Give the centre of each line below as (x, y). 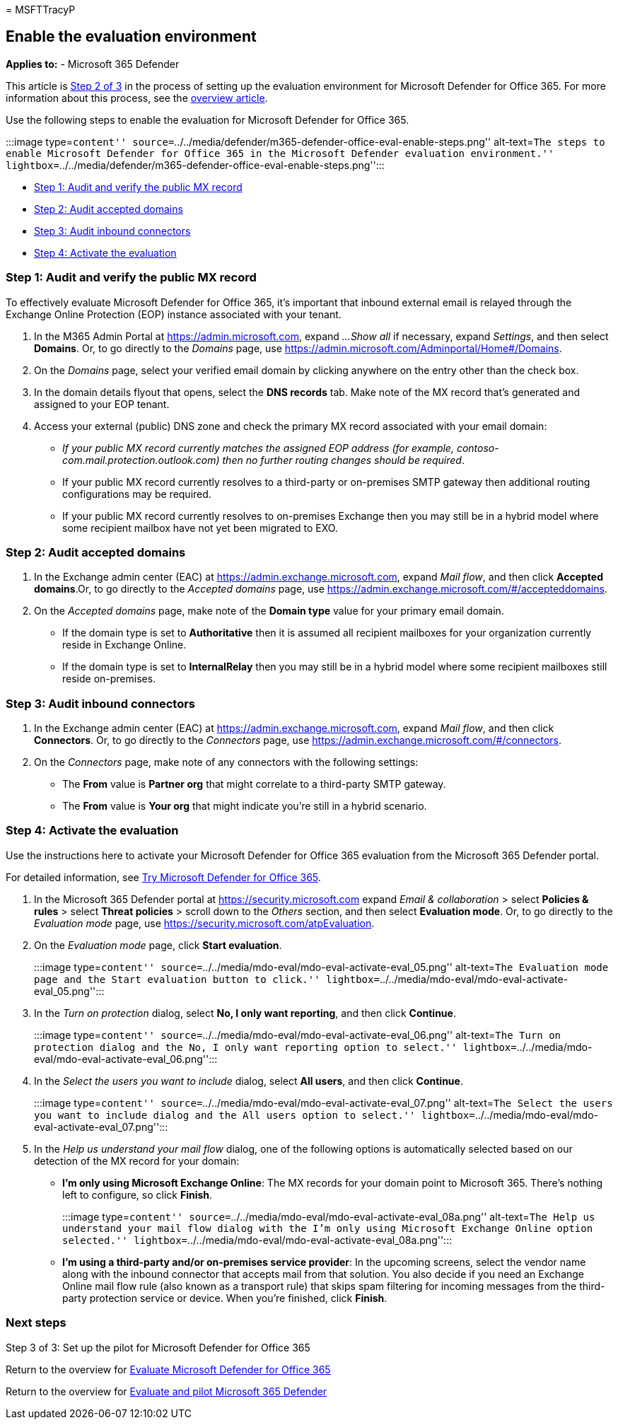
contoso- (478, 448)
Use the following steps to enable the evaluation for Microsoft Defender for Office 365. (208, 120)
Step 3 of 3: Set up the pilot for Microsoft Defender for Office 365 (158, 1347)
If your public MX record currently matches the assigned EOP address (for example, (258, 448)
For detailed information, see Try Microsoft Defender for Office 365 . (163, 877)
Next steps (36, 1323)
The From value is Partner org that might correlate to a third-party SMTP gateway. (254, 784)
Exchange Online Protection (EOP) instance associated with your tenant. (174, 314)
